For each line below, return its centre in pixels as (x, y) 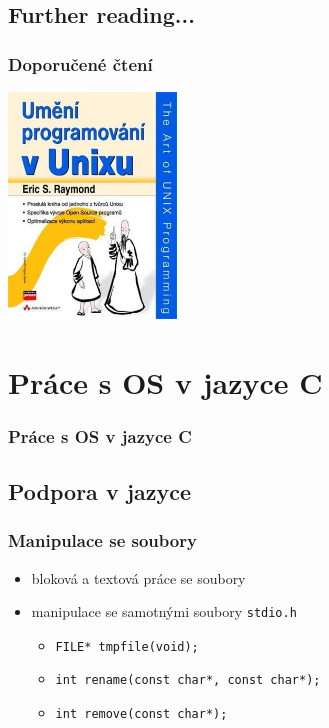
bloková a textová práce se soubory (138, 577)
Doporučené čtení (80, 63)
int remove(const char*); (141, 714)
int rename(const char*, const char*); (188, 680)
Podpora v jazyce (100, 490)
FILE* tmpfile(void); (127, 646)
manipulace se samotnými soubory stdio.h (164, 611)
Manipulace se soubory (102, 540)
